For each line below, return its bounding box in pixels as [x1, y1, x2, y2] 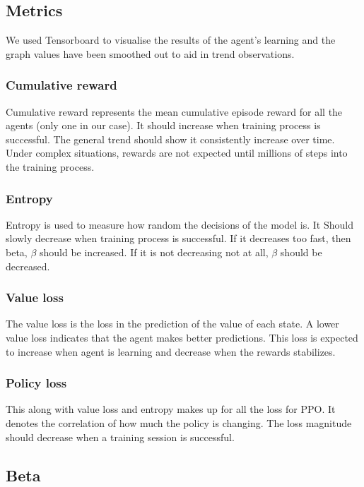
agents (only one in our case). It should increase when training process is [6, 118, 321, 133]
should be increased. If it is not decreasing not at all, [40, 244, 269, 259]
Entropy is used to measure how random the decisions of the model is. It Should [6, 217, 353, 232]
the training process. [6, 159, 95, 174]
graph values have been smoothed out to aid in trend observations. [6, 46, 295, 61]
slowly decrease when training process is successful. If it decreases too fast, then [6, 231, 351, 246]
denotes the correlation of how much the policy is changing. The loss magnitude [6, 415, 352, 430]
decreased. [6, 258, 50, 273]
